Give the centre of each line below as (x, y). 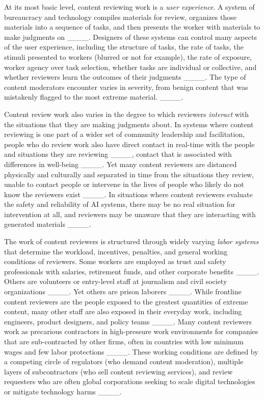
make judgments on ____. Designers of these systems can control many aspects (130, 37)
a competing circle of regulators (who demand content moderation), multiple (124, 361)
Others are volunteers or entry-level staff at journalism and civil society (116, 281)
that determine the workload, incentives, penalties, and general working (116, 251)
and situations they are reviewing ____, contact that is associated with (118, 154)
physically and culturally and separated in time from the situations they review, (129, 174)
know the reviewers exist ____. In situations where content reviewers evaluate (128, 194)
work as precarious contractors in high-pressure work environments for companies (131, 331)
